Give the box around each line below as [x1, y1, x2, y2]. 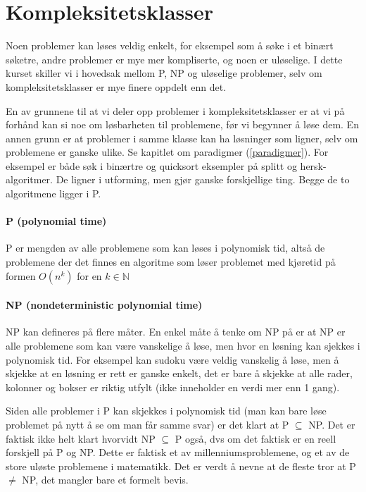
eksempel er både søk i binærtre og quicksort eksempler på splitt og [6, 158, 297, 173]
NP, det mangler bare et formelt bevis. [22, 472, 189, 487]
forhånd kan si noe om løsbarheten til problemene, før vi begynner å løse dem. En [6, 117, 359, 132]
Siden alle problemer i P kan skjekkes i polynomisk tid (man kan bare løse [6, 403, 327, 418]
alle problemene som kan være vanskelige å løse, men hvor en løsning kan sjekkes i [6, 338, 360, 353]
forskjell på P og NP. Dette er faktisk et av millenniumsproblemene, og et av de [6, 445, 350, 460]
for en [77, 268, 102, 283]
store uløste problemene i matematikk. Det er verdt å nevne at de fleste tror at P [6, 458, 356, 473]
